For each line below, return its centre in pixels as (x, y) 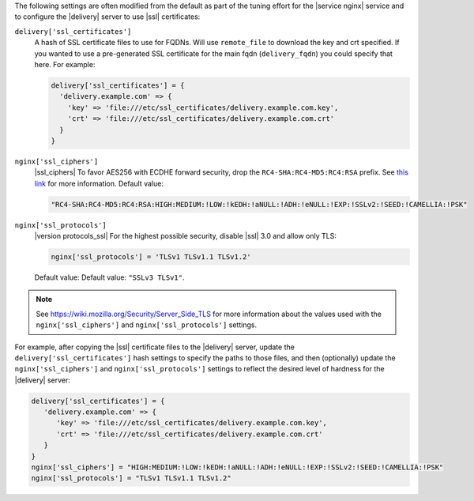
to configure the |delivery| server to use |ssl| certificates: (107, 17)
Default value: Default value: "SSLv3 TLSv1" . (109, 277)
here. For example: (65, 64)
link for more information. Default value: (99, 183)
